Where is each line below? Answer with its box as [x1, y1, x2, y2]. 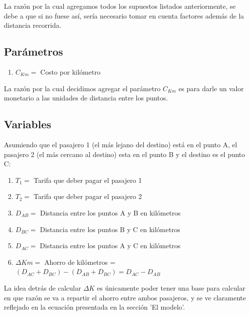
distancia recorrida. [4, 20, 61, 30]
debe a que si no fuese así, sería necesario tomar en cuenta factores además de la [4, 10, 244, 20]
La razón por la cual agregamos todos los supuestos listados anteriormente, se [4, 1, 236, 11]
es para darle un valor [178, 83, 244, 93]
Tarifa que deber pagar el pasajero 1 [33, 175, 142, 185]
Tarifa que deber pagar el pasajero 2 [33, 191, 142, 201]
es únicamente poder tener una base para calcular [97, 282, 246, 293]
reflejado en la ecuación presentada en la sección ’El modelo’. [4, 302, 185, 312]
